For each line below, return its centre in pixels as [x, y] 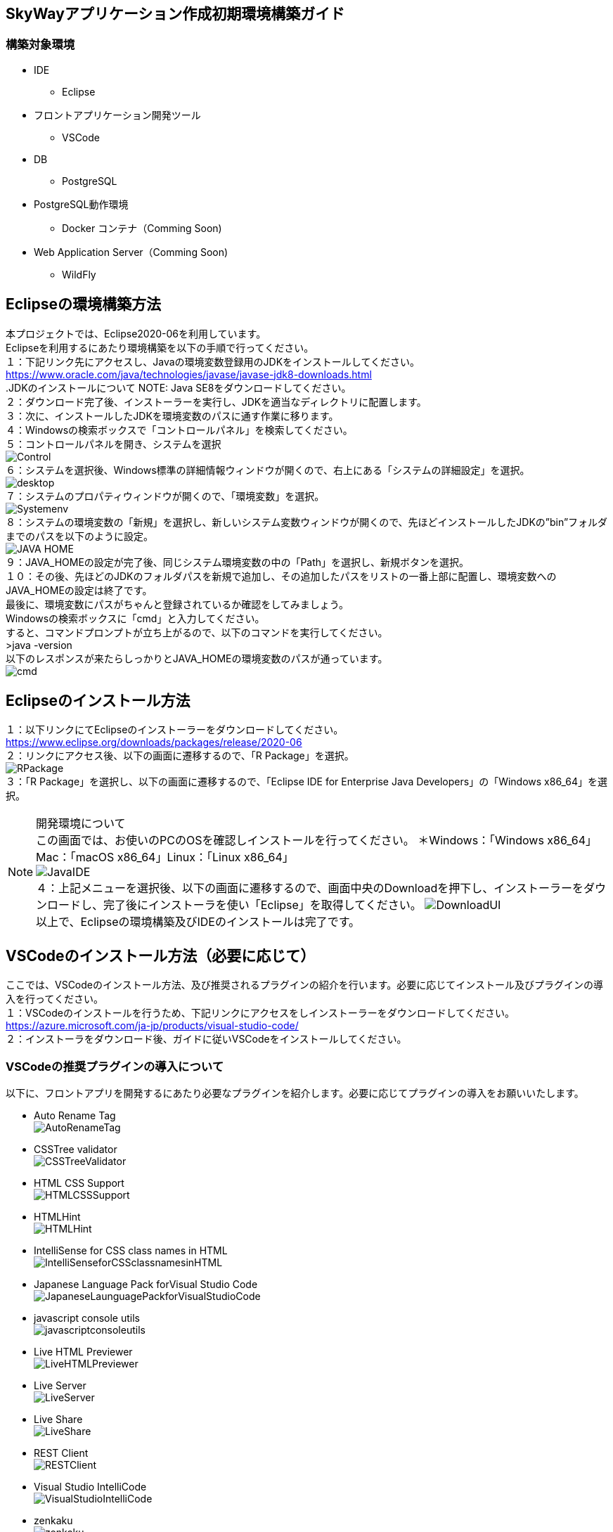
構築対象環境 [40, 45]
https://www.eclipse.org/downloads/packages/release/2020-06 [154, 742]
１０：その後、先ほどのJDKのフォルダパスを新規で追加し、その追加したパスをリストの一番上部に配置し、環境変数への [281, 576]
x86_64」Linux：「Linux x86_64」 [205, 857]
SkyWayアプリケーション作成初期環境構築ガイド [175, 14]
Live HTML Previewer [83, 1352]
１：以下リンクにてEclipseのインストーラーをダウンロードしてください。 [175, 730]
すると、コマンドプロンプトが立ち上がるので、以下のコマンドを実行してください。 [197, 632]
